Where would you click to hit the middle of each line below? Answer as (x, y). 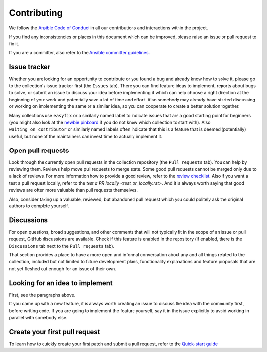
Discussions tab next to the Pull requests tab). (62, 246)
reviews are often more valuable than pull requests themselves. (74, 190)
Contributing (36, 13)
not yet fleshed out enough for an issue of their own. (63, 269)
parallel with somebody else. (38, 317)
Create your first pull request (55, 332)
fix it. (14, 44)
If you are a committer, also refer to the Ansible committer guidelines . (80, 52)
